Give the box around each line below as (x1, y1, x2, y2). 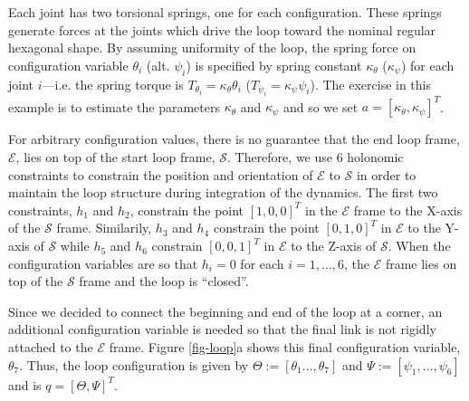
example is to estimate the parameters (8, 97, 220, 116)
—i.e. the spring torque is (42, 74, 184, 93)
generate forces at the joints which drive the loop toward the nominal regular (8, 20, 436, 39)
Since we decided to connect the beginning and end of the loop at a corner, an (8, 301, 443, 320)
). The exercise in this (310, 74, 432, 93)
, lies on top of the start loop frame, (15, 148, 215, 167)
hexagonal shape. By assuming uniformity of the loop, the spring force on (8, 38, 416, 57)
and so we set (282, 97, 359, 116)
